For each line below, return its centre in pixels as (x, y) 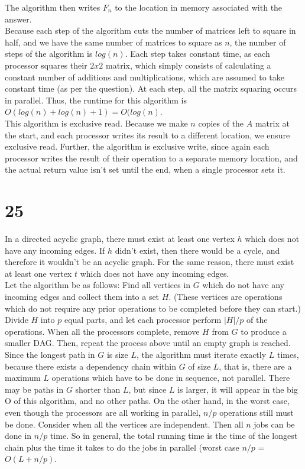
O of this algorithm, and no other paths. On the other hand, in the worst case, (147, 401)
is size (117, 354)
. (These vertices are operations (225, 296)
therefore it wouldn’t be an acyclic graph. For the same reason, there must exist (150, 262)
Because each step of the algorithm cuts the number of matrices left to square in (150, 30)
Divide (17, 320)
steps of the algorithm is (49, 54)
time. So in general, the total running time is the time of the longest (174, 436)
